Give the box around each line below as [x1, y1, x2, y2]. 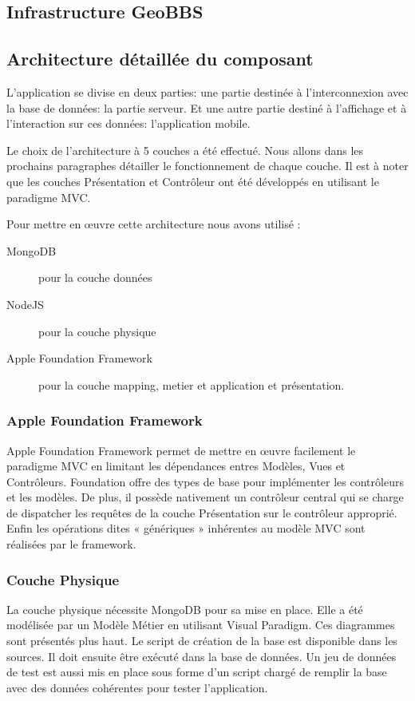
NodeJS [6, 295, 44, 312]
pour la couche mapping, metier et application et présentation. [38, 376, 345, 393]
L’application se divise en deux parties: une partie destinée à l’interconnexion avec [6, 83, 409, 100]
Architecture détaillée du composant [6, 46, 314, 71]
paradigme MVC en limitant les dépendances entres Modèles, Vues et [6, 457, 346, 474]
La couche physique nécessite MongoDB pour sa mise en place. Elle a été [6, 600, 363, 617]
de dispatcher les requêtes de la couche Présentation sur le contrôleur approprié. [6, 504, 397, 521]
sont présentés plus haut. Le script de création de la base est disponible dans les [6, 632, 397, 649]
